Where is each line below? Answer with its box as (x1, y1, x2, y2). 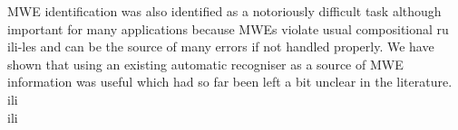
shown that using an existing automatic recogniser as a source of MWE (7, 54, 404, 73)
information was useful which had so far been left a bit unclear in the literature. (7, 72, 453, 91)
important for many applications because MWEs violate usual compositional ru (7, 19, 449, 38)
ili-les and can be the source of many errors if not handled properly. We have (7, 37, 434, 56)
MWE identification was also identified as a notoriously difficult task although (7, 2, 442, 20)
